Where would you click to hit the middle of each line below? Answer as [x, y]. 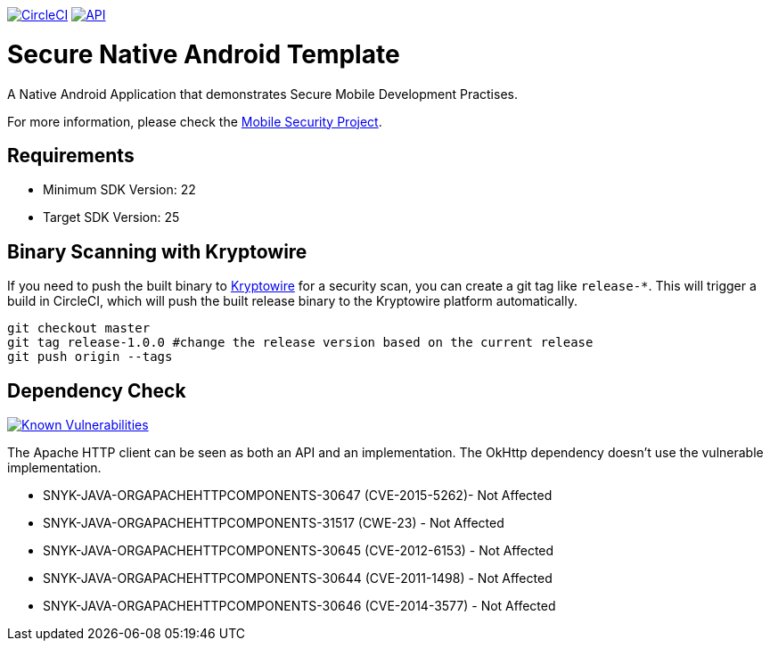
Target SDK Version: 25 [111, 217]
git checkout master [79, 328]
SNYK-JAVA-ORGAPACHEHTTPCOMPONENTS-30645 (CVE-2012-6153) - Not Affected [299, 551]
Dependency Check [97, 390]
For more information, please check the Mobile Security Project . [195, 121]
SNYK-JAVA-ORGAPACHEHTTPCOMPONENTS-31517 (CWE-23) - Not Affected [274, 523]
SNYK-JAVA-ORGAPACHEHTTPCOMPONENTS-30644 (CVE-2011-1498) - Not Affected [298, 578]
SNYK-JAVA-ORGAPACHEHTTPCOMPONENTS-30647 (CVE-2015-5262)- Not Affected [298, 496]
